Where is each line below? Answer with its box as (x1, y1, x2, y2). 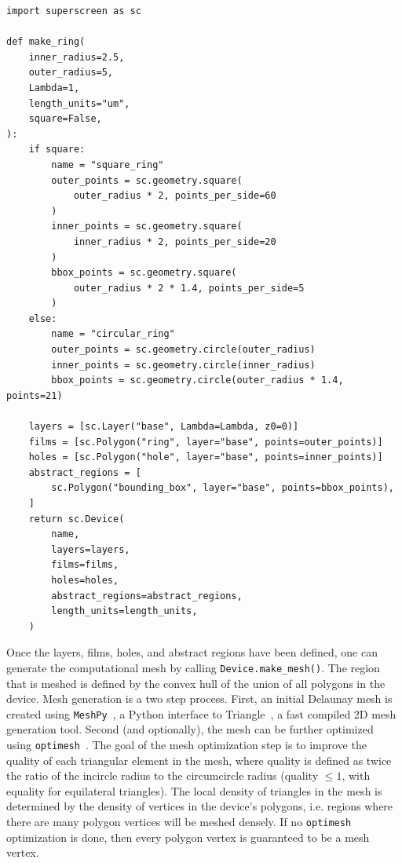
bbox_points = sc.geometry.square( (51, 267, 237, 279)
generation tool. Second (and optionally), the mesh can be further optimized (6, 721, 374, 737)
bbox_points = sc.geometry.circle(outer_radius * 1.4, (51, 375, 344, 386)
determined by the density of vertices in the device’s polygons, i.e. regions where (6, 798, 393, 814)
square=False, (28, 113, 102, 125)
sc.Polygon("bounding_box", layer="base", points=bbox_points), (51, 482, 394, 494)
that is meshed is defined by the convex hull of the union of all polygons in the (6, 675, 386, 691)
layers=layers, (51, 543, 130, 555)
